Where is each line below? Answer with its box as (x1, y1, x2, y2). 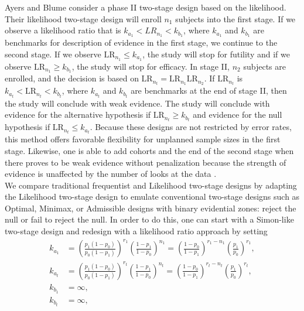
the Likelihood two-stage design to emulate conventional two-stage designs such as (5, 190, 300, 203)
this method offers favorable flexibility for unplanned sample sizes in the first (5, 133, 281, 145)
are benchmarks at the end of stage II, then (131, 84, 287, 97)
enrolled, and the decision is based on (5, 72, 139, 84)
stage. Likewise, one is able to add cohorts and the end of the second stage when (5, 144, 294, 156)
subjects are (243, 60, 286, 72)
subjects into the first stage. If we (175, 12, 296, 25)
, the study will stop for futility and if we (142, 47, 290, 60)
